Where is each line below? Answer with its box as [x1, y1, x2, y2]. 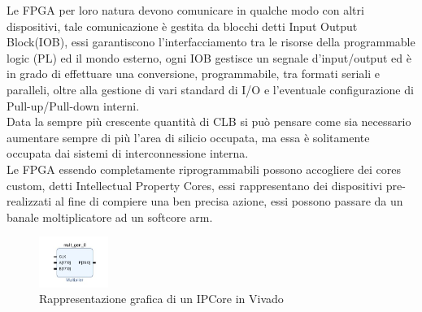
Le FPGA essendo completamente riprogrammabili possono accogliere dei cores [7, 160, 401, 177]
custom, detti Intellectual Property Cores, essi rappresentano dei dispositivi [7, 176, 383, 193]
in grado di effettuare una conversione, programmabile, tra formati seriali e [7, 65, 380, 82]
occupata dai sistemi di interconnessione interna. [7, 145, 249, 162]
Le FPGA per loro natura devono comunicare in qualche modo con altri [7, 2, 364, 18]
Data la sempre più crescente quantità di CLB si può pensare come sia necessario [7, 113, 411, 130]
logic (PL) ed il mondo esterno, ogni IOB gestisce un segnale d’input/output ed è [7, 49, 411, 66]
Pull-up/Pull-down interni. [7, 97, 140, 114]
